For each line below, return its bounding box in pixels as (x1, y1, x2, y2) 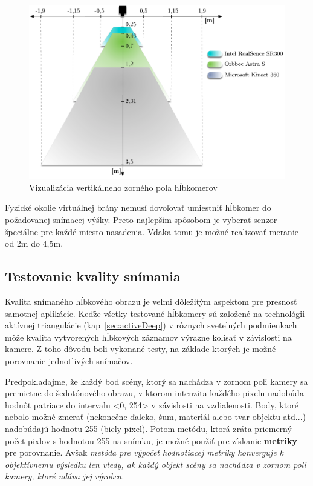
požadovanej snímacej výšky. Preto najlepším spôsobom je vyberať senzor (5, 213, 277, 225)
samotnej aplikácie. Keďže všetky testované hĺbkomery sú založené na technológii (5, 307, 305, 319)
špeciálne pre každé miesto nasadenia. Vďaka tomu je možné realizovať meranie (5, 225, 299, 238)
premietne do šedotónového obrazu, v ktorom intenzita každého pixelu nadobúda (5, 387, 304, 399)
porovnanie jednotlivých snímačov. (5, 354, 133, 367)
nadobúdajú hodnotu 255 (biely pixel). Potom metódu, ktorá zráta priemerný (5, 422, 292, 434)
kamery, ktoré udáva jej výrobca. (5, 470, 124, 482)
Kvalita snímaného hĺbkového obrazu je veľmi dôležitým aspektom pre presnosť (5, 295, 297, 307)
